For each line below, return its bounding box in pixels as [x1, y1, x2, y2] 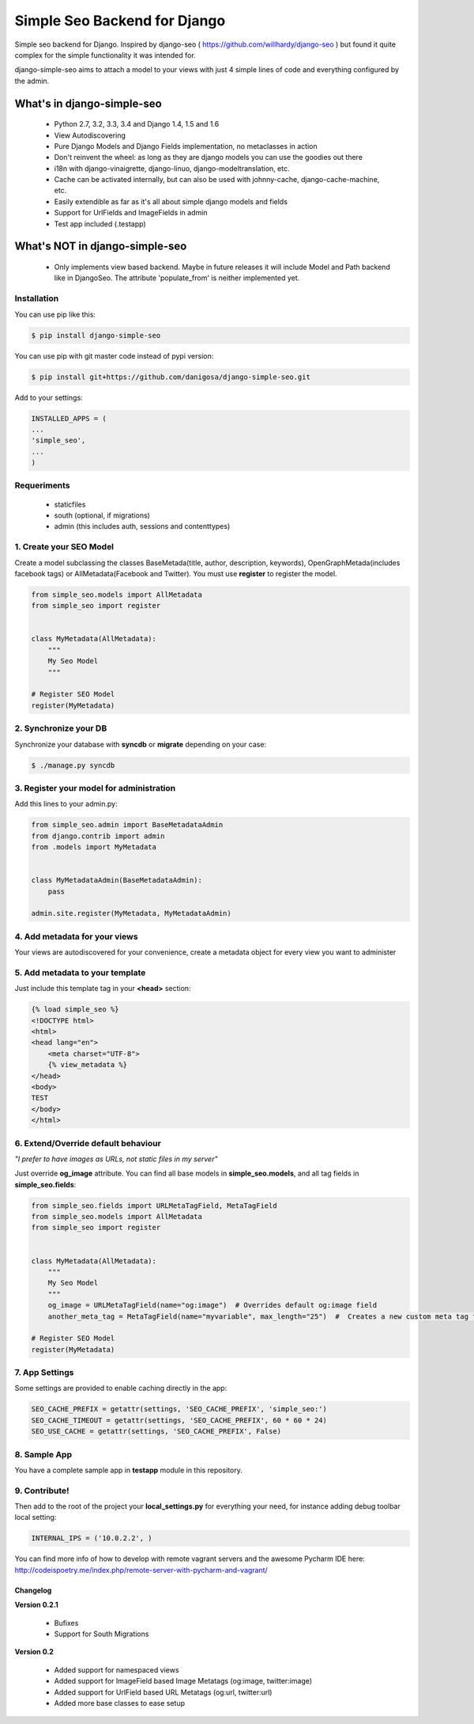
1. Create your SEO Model [14, 541, 115, 553]
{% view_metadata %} [47, 1061, 128, 1069]
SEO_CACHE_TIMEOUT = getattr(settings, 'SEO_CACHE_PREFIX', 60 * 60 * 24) [31, 1415, 328, 1425]
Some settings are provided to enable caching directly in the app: [14, 1384, 228, 1393]
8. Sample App [14, 1449, 73, 1460]
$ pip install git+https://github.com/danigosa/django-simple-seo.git [31, 372, 311, 382]
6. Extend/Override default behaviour [14, 1137, 161, 1149]
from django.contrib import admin [31, 831, 165, 841]
